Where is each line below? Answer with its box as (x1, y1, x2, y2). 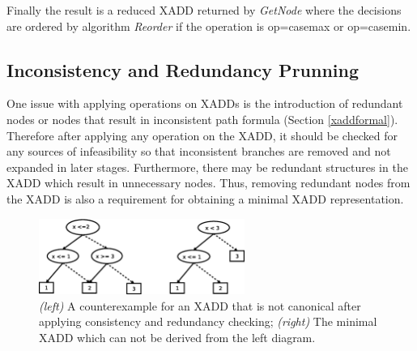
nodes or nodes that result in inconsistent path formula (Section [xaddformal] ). (6, 110, 398, 127)
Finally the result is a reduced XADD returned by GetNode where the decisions (6, 2, 402, 18)
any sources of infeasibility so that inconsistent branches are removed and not (6, 143, 391, 160)
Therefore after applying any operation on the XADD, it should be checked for (6, 126, 398, 143)
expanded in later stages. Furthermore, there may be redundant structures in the (6, 158, 408, 175)
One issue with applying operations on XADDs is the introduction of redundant (6, 95, 403, 112)
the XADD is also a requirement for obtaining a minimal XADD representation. (6, 190, 404, 207)
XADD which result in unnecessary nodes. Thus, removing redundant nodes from (6, 174, 411, 191)
